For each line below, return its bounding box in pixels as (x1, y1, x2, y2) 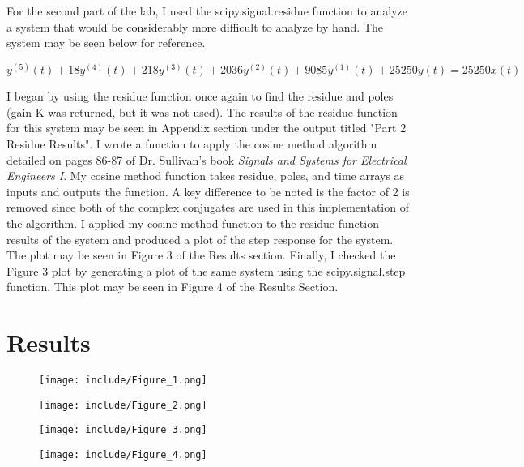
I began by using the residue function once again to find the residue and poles (6, 88, 394, 105)
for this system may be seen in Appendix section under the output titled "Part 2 (6, 119, 407, 136)
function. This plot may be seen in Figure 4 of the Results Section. (6, 278, 339, 295)
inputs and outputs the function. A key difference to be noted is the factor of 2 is (6, 182, 410, 199)
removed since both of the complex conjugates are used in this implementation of (6, 199, 409, 216)
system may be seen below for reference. (6, 34, 206, 51)
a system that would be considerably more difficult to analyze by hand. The (6, 18, 384, 35)
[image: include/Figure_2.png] (39, 399, 207, 411)
